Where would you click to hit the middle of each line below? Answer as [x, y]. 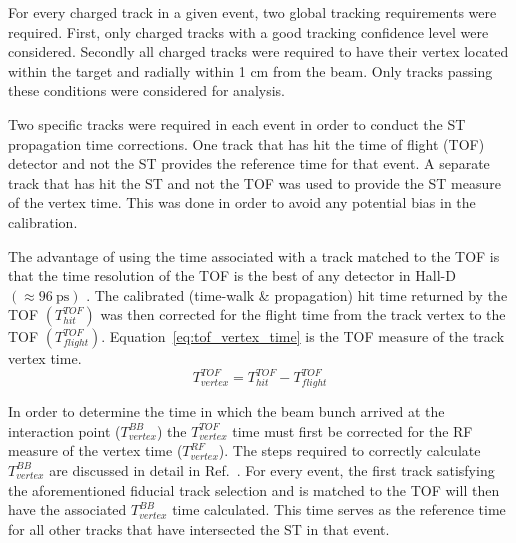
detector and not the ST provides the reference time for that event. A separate [249, 163]
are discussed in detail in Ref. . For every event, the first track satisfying [272, 469]
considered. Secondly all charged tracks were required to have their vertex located [258, 51]
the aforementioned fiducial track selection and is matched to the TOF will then [254, 489]
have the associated [67, 509]
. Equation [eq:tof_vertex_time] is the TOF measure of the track [303, 336]
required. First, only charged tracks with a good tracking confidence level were [248, 31]
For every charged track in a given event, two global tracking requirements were [252, 12]
